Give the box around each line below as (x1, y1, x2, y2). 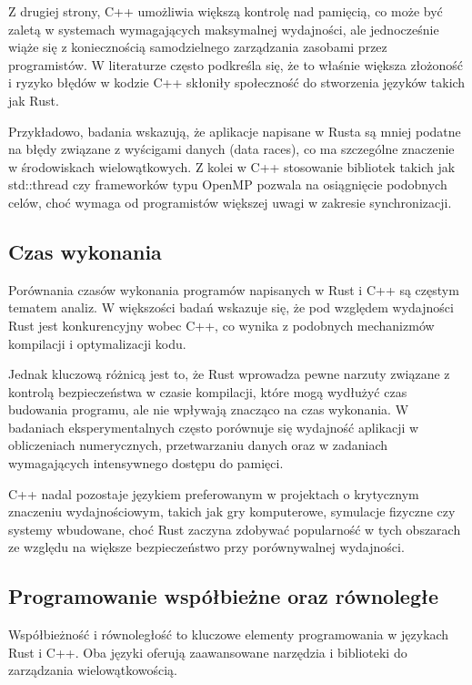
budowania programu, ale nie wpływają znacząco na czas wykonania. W (8, 400, 409, 419)
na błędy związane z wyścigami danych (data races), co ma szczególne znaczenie (8, 139, 455, 158)
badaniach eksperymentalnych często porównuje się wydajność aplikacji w (8, 417, 419, 436)
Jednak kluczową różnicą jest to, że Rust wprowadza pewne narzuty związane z (8, 364, 450, 383)
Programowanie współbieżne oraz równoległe (8, 582, 439, 610)
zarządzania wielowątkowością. (8, 660, 177, 680)
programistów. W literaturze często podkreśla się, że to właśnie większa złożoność (8, 55, 464, 74)
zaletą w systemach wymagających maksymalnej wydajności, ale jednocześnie (8, 19, 439, 38)
